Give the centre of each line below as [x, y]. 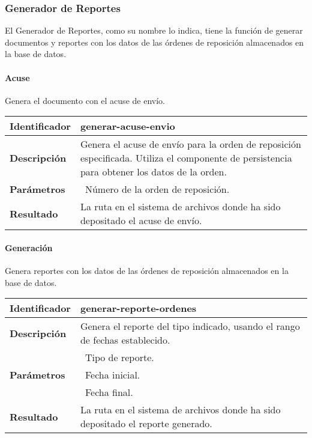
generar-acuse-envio [127, 126]
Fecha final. [109, 392]
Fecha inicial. [112, 375]
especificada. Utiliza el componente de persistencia [186, 158]
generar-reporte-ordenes [138, 308]
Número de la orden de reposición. [157, 189]
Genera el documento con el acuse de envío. [85, 100]
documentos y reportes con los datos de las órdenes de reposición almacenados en [154, 42]
